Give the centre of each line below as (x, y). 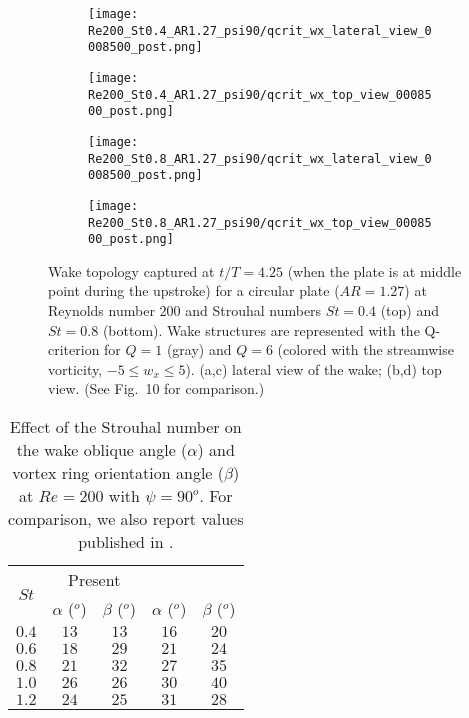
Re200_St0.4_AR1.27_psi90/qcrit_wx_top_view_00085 (260, 94)
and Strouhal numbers (253, 310)
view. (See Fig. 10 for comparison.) (156, 388)
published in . (126, 542)
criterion (74, 349)
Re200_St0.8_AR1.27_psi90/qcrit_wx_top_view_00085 (260, 222)
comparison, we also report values (126, 519)
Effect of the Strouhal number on (125, 427)
